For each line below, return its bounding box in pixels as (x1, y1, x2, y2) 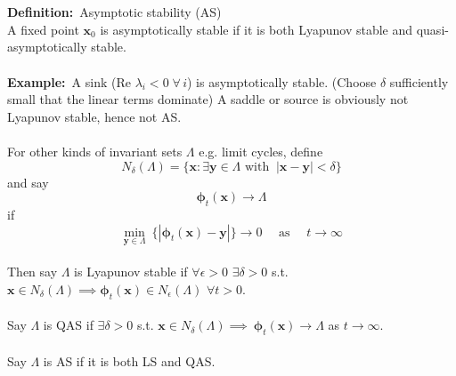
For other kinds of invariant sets (7, 141, 183, 160)
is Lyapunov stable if (74, 262, 188, 281)
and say (7, 172, 49, 191)
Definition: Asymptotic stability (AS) (7, 3, 222, 21)
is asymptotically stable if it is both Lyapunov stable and (100, 20, 413, 38)
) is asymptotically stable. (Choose (187, 72, 377, 91)
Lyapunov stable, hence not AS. (7, 107, 182, 125)
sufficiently (389, 72, 449, 91)
